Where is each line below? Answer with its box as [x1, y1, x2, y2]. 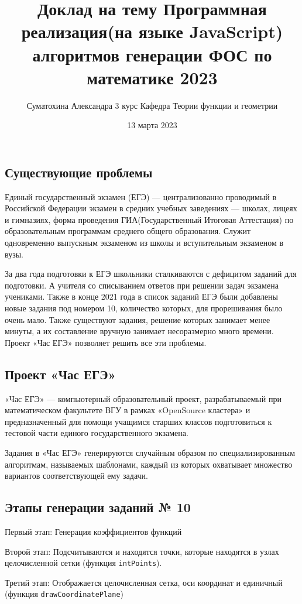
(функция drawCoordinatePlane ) [5, 588, 124, 600]
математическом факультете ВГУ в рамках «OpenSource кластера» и [5, 404, 250, 416]
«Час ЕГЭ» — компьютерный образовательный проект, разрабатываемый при [5, 392, 282, 404]
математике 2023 [87, 65, 218, 89]
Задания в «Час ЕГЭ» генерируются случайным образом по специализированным [5, 446, 296, 458]
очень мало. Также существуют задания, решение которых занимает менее [5, 313, 270, 325]
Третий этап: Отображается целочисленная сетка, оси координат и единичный [5, 576, 283, 588]
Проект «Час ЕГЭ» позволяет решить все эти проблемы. [5, 336, 207, 348]
